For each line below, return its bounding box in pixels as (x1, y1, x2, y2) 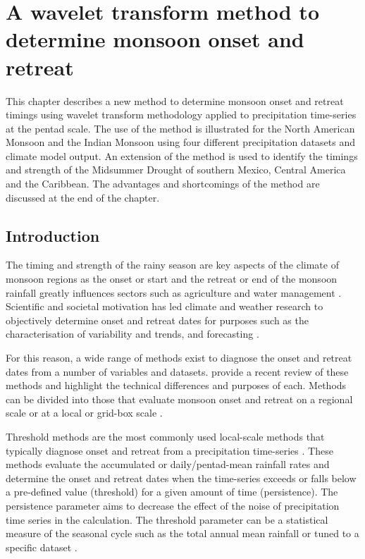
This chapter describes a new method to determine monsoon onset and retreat (6, 93, 344, 108)
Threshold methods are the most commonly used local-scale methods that (6, 429, 325, 443)
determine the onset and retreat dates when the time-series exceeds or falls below (6, 470, 357, 485)
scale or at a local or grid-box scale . (6, 405, 163, 420)
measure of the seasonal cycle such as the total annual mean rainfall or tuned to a (6, 526, 359, 541)
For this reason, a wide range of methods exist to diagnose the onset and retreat (6, 350, 352, 365)
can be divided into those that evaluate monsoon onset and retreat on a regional (6, 391, 353, 406)
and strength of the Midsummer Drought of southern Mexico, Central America (6, 162, 346, 177)
